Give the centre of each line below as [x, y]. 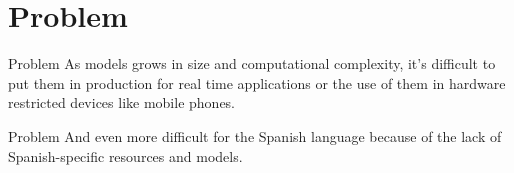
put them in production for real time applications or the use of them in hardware [257, 82]
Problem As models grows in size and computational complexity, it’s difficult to [252, 63]
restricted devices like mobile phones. [122, 102]
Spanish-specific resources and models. [125, 155]
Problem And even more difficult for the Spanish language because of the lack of [255, 135]
